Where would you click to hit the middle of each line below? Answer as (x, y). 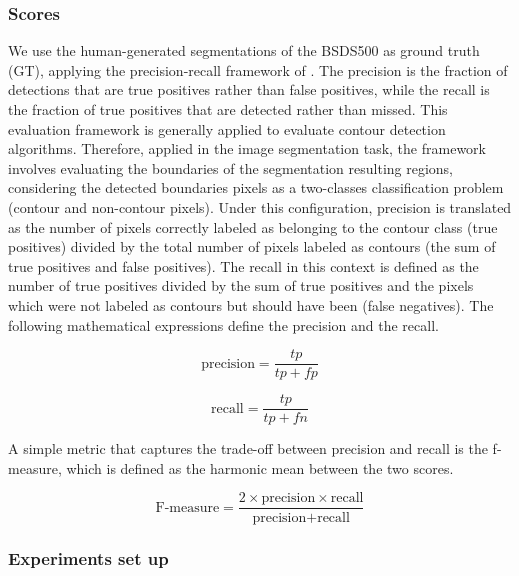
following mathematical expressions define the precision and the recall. (223, 324)
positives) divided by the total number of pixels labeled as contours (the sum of (252, 246)
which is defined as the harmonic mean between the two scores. (260, 467)
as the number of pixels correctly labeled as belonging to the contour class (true (253, 226)
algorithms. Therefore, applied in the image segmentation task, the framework (247, 148)
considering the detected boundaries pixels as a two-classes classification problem (256, 187)
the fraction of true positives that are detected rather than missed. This (228, 109)
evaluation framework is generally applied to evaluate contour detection (227, 128)
